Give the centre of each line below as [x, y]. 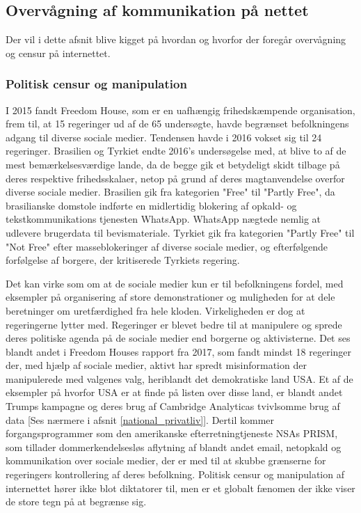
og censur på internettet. [58, 53]
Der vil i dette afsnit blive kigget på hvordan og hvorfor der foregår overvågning [176, 39]
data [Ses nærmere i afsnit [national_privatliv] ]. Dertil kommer [140, 419]
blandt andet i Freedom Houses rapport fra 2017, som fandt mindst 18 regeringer [179, 351]
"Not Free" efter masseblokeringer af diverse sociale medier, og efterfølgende [167, 246]
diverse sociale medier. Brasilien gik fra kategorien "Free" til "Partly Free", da [170, 192]
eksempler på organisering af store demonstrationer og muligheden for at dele [170, 297]
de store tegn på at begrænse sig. [76, 502]
